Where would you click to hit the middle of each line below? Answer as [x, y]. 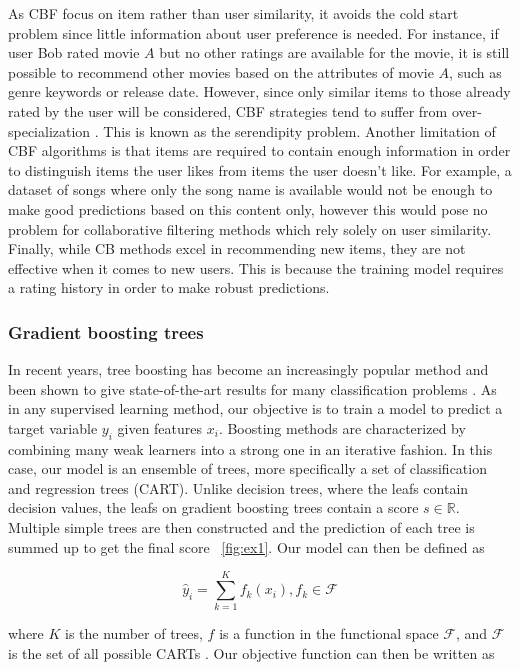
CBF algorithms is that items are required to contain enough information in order [259, 150]
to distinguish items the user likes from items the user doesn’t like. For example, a [260, 169]
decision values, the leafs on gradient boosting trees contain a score [213, 507]
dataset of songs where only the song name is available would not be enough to [250, 189]
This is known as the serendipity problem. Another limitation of [299, 130]
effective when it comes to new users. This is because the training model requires [256, 267]
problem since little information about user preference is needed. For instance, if [253, 32]
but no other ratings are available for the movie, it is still [334, 52]
